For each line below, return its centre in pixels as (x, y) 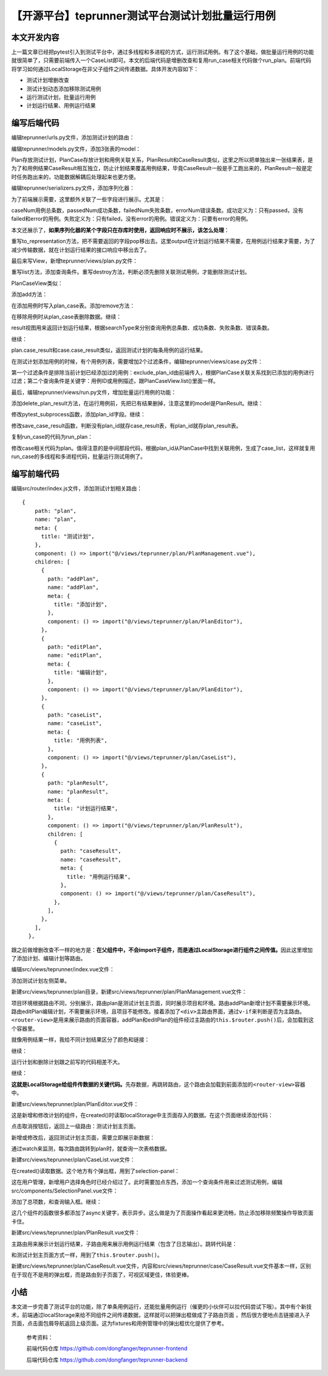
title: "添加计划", (80, 604)
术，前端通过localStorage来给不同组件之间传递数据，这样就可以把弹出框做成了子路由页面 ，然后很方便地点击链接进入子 (161, 1315)
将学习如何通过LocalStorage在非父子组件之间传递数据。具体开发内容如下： (105, 69)
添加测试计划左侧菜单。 (40, 980)
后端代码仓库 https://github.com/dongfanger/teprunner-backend (107, 1360)
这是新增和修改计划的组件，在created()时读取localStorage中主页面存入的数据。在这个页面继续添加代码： (142, 1115)
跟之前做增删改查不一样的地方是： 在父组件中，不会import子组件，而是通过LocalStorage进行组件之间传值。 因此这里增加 (162, 950)
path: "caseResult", (91, 851)
